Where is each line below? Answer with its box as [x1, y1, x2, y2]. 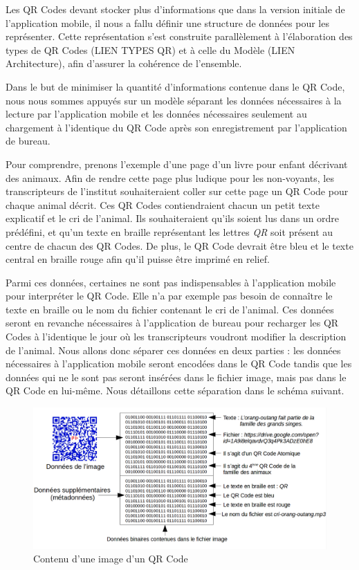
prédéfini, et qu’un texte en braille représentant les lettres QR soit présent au [6, 224, 333, 239]
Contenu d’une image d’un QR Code [33, 551, 188, 566]
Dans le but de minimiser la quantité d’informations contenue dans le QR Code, [6, 79, 345, 93]
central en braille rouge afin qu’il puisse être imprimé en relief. [6, 252, 270, 266]
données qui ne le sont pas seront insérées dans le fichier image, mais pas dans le [6, 369, 347, 384]
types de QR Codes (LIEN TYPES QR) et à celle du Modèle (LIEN [6, 42, 295, 57]
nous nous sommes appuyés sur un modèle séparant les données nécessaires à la [6, 93, 342, 107]
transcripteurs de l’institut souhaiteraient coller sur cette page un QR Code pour [6, 184, 349, 199]
